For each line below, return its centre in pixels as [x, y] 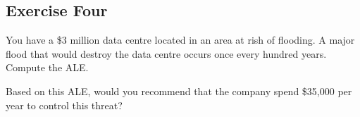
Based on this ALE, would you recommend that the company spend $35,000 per [179, 91]
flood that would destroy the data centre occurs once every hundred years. [166, 53]
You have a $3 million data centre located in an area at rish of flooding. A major [180, 40]
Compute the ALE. [47, 67]
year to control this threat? [64, 105]
